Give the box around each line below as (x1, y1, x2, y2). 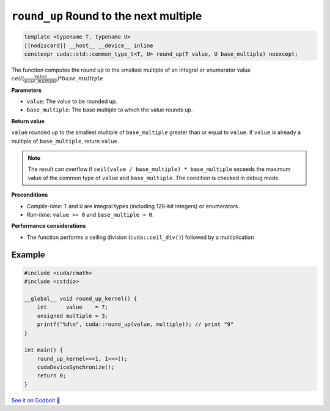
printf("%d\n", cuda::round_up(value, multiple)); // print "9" (37, 321, 234, 328)
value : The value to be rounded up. (26, 98, 117, 105)
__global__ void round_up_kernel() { (24, 295, 137, 302)
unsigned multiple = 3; (37, 312, 108, 319)
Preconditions (11, 191, 48, 198)
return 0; (37, 372, 67, 379)
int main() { (24, 347, 64, 353)
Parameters (11, 86, 42, 94)
